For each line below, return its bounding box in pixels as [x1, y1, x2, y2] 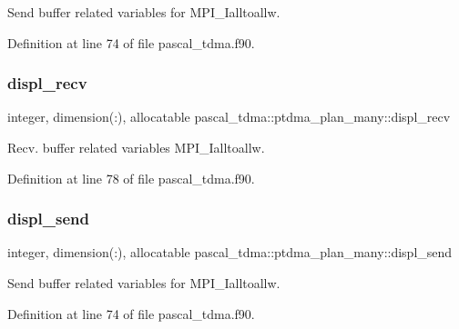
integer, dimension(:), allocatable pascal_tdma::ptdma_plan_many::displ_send [7, 243, 453, 262]
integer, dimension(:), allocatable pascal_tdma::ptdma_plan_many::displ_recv [7, 107, 451, 126]
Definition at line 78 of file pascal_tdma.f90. [7, 168, 255, 187]
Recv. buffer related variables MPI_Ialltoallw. [7, 138, 265, 156]
